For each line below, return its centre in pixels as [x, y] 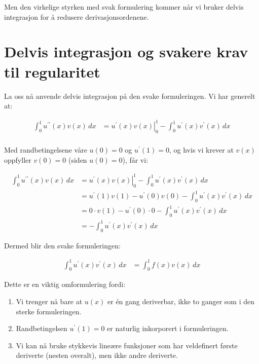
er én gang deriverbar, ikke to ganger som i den [181, 301]
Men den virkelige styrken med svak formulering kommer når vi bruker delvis [124, 7]
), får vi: [135, 159]
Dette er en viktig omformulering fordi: [65, 284]
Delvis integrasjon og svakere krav [126, 51]
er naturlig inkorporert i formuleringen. [168, 328]
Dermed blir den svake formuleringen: [62, 245]
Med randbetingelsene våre [46, 150]
